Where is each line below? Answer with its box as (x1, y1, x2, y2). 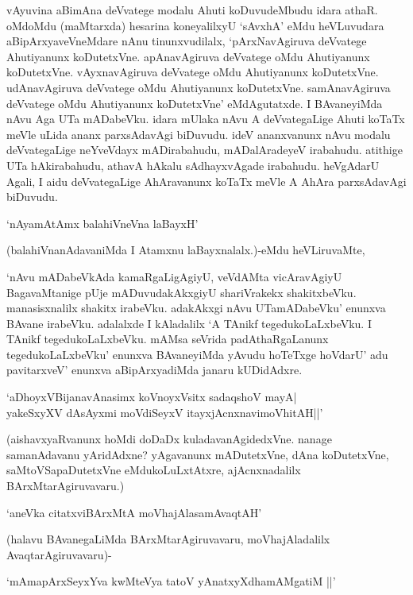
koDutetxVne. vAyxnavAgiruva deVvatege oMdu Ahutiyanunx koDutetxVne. (6, 64, 379, 80)
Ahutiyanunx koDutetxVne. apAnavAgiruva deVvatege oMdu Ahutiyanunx (6, 48, 370, 64)
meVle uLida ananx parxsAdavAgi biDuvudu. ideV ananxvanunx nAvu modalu (6, 126, 391, 142)
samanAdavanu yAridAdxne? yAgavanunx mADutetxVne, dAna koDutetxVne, (6, 446, 389, 462)
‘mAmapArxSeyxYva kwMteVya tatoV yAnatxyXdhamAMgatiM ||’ (6, 573, 336, 589)
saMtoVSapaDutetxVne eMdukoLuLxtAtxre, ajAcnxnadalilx (6, 462, 301, 478)
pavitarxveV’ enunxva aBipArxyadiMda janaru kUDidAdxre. (6, 361, 303, 378)
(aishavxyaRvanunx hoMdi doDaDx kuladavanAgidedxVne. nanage (6, 431, 332, 447)
